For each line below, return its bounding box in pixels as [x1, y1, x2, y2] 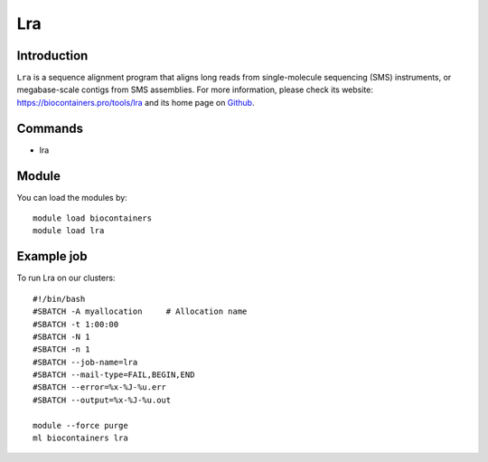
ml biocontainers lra [33, 433, 128, 443]
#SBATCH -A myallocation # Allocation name [33, 306, 248, 316]
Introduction [16, 48, 89, 63]
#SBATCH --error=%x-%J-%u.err [33, 382, 167, 392]
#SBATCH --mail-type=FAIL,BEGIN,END [33, 370, 195, 380]
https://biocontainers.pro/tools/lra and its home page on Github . [16, 97, 255, 108]
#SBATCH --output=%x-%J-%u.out [33, 394, 172, 405]
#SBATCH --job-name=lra [33, 357, 138, 367]
